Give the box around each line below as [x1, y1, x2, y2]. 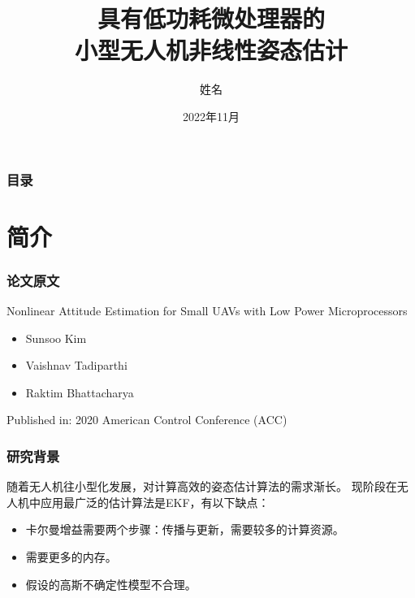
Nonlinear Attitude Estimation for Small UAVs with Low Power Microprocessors [6, 302, 408, 319]
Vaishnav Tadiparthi [25, 357, 128, 374]
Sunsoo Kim [25, 329, 87, 346]
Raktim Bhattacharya [25, 383, 134, 401]
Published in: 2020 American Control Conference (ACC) [6, 411, 287, 428]
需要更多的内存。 [25, 548, 117, 565]
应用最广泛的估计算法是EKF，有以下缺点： [40, 493, 270, 510]
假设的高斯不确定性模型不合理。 [25, 575, 197, 592]
